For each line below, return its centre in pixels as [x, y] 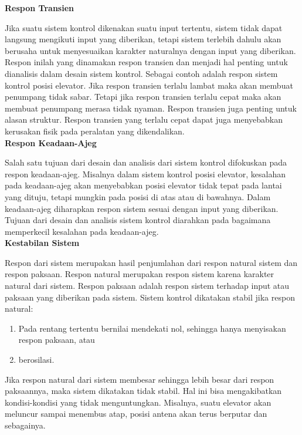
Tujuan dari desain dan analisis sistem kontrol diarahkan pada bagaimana [138, 220]
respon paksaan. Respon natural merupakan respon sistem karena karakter [140, 274]
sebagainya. [25, 425]
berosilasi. [36, 360]
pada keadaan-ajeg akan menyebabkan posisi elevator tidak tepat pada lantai [143, 185]
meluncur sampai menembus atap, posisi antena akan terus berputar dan [136, 414]
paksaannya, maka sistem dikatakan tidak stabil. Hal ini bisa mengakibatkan [143, 391]
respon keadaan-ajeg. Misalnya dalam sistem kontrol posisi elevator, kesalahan [145, 173]
